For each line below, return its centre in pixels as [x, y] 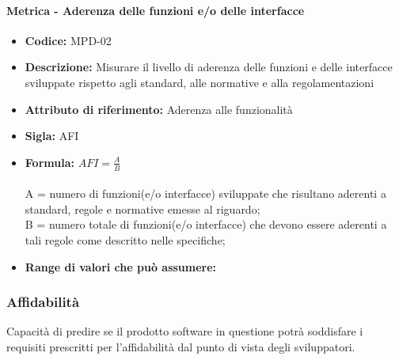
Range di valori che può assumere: [121, 266]
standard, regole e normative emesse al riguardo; [142, 208]
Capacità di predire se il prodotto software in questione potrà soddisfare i [185, 331]
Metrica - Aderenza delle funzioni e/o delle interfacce [156, 10]
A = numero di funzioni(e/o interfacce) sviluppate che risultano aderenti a [205, 193]
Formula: [49, 162]
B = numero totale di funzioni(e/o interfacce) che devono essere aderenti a [206, 224]
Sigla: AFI [52, 136]
